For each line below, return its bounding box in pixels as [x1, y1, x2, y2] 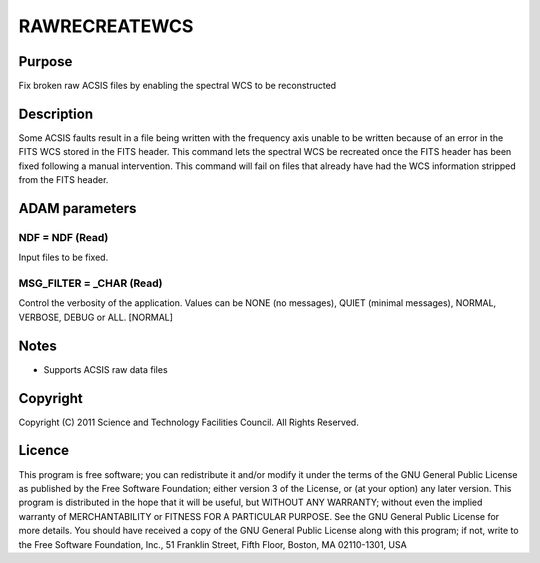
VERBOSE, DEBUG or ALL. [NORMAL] [18, 311, 174, 323]
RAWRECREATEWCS [18, 15, 194, 37]
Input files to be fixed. [18, 251, 109, 264]
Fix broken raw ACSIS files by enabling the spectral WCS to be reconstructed [18, 80, 337, 92]
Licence [18, 442, 70, 459]
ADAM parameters [18, 200, 137, 217]
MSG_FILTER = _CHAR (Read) [18, 276, 163, 290]
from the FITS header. [18, 174, 109, 186]
